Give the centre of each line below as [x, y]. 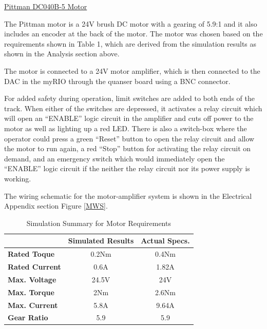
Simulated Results [101, 241]
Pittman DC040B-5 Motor [46, 6]
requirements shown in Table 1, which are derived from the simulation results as [130, 43]
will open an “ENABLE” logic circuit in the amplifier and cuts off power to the [129, 118]
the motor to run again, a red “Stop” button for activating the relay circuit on [128, 148]
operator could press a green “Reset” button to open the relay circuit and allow [129, 138]
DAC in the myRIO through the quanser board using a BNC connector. [117, 81]
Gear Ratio [28, 317]
